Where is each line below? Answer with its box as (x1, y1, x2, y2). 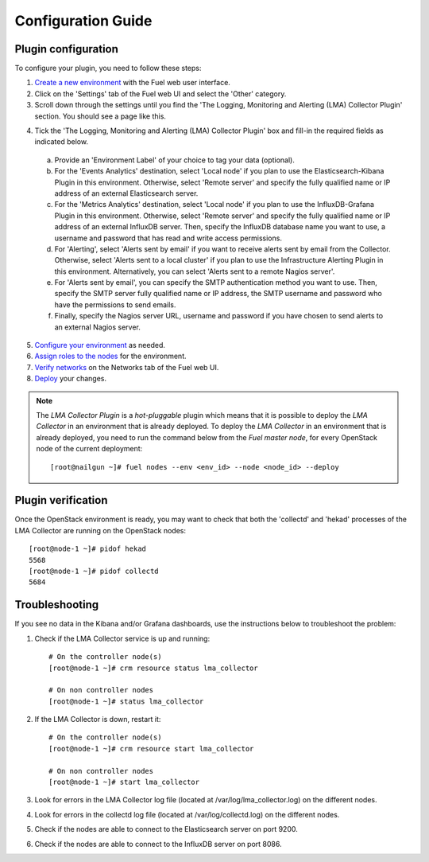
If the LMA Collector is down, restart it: (34, 715, 161, 724)
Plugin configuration (14, 42, 119, 56)
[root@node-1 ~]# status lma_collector (48, 696, 204, 706)
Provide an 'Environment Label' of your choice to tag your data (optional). (54, 155, 296, 165)
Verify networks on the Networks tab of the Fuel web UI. (34, 362, 219, 372)
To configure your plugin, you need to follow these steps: (14, 64, 202, 73)
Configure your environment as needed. (34, 341, 166, 350)
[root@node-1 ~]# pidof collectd (29, 567, 159, 576)
